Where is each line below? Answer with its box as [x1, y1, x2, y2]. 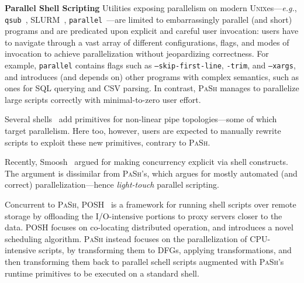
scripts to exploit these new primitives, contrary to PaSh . [5, 136, 210, 148]
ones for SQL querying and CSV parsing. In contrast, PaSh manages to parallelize [5, 82, 299, 94]
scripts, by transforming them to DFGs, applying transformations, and [39, 244, 292, 256]
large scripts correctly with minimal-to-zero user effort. [5, 93, 201, 105]
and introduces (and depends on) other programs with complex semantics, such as [5, 70, 299, 82]
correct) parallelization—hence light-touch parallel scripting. [5, 178, 219, 191]
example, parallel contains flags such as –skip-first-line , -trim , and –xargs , [5, 59, 296, 71]
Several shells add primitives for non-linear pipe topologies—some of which [5, 113, 277, 125]
